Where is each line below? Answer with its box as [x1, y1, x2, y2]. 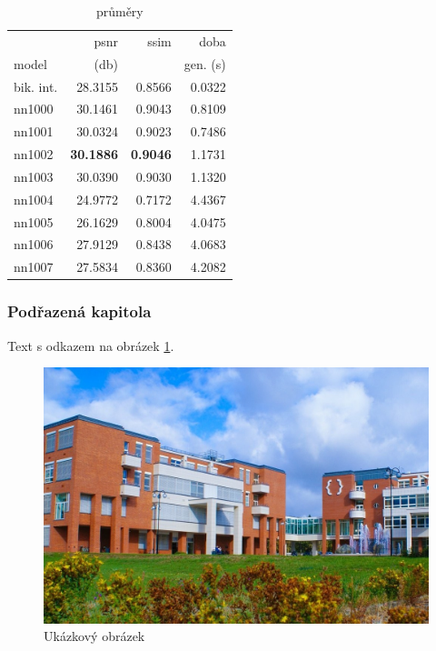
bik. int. [14, 76, 58, 95]
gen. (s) [183, 54, 226, 73]
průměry [95, 2, 144, 20]
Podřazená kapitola [7, 300, 152, 323]
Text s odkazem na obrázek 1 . [7, 336, 174, 355]
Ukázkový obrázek [44, 626, 145, 646]
